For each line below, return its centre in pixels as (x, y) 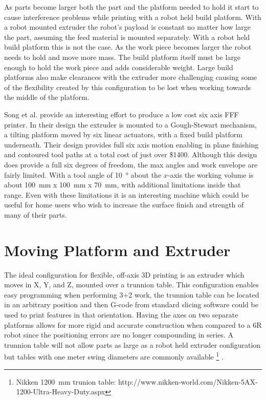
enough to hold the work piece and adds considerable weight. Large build (119, 67)
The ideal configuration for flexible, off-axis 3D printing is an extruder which (124, 274)
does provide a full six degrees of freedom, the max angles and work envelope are (131, 164)
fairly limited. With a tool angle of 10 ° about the (83, 174)
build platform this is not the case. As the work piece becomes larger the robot (128, 47)
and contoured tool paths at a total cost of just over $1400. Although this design (131, 154)
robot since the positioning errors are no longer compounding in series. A (119, 335)
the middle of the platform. (47, 97)
